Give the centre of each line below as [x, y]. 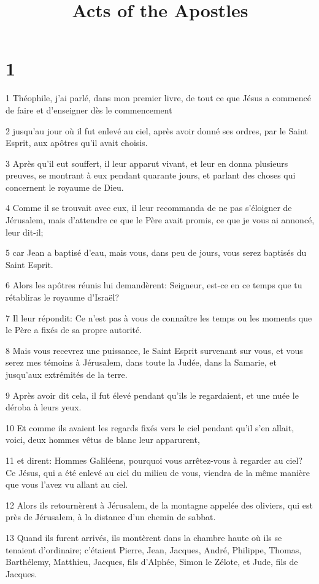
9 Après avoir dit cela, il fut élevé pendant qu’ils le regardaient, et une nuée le [152, 395]
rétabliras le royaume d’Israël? [63, 297]
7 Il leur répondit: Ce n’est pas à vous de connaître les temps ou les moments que [159, 317]
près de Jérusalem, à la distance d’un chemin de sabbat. [111, 517]
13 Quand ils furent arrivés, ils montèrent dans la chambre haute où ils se [144, 537]
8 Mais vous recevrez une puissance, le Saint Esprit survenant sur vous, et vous [154, 350]
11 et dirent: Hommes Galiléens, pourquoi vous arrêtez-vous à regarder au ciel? [154, 460]
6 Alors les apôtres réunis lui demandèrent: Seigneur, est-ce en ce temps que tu [154, 285]
